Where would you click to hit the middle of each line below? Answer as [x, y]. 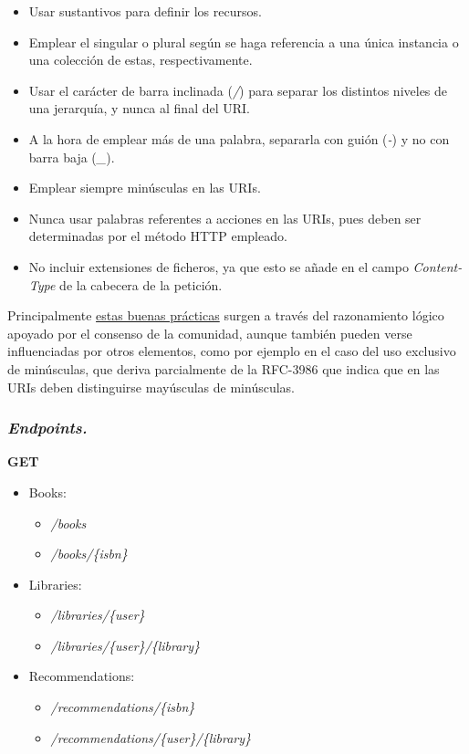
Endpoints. [47, 428]
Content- [438, 266]
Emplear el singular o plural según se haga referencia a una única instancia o [244, 42]
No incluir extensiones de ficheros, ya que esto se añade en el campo [219, 266]
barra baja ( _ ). [72, 157]
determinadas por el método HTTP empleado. [158, 236]
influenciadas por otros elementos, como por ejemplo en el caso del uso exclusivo [232, 351]
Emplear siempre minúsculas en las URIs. [145, 188]
